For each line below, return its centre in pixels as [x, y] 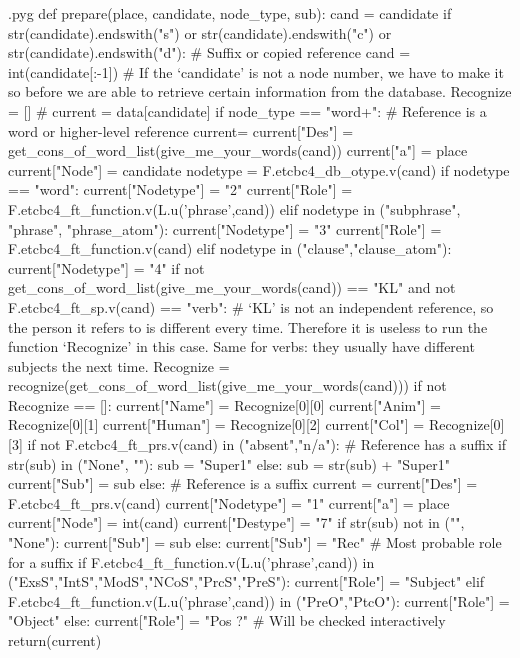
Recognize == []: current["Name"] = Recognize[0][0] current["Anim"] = [224, 404]
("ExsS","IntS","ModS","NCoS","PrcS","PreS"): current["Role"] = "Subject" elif [246, 581]
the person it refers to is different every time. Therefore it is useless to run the [248, 326]
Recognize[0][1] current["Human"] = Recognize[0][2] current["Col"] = [216, 424]
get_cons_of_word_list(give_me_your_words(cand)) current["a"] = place [238, 150]
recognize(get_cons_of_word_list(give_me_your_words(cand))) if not [227, 385]
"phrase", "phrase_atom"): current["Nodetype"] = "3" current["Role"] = [225, 228]
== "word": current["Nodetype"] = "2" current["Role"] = [180, 189]
